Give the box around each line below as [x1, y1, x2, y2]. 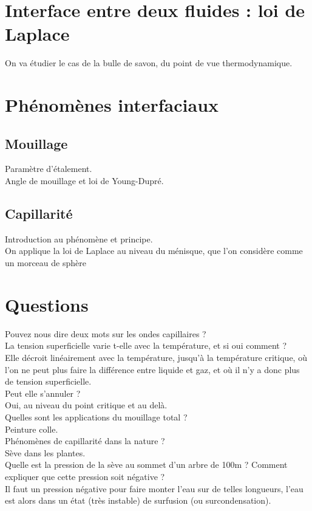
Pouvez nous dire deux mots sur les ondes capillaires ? [5, 327, 206, 340]
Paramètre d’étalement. [5, 162, 92, 175]
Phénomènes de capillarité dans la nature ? [5, 434, 165, 447]
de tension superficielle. [5, 375, 92, 388]
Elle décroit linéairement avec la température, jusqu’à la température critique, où [5, 351, 307, 363]
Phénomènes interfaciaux [5, 92, 219, 117]
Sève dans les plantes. [5, 446, 86, 459]
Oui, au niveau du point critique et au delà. [5, 399, 168, 411]
